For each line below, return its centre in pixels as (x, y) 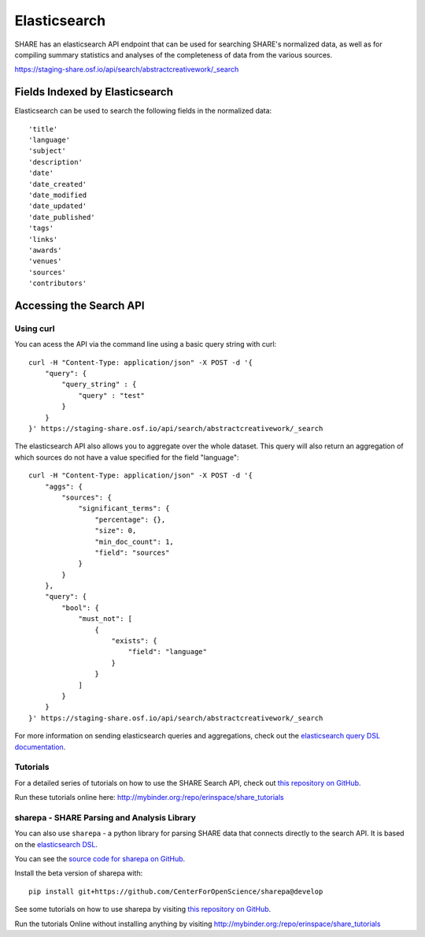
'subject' (47, 151)
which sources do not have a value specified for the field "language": (127, 457)
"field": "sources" (132, 552)
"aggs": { (63, 486)
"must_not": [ (105, 619)
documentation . (40, 747)
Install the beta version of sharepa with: (79, 873)
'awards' (45, 250)
